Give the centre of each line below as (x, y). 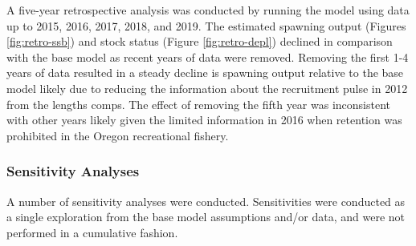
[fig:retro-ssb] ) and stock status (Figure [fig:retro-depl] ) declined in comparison (200, 41)
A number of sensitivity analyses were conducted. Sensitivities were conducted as (206, 201)
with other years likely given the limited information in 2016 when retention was (204, 120)
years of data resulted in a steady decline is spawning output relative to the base (205, 73)
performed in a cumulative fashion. (92, 232)
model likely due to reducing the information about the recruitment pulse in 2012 (207, 88)
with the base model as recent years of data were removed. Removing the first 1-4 (208, 56)
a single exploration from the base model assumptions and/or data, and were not (206, 217)
